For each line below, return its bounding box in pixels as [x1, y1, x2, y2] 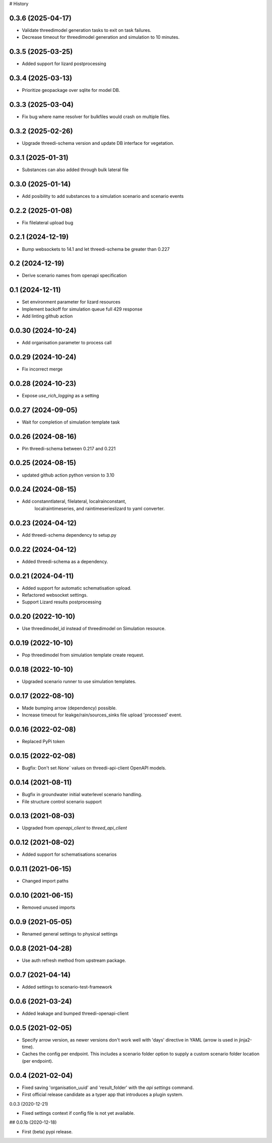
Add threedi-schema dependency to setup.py [22, 532, 117, 538]
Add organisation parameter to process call [22, 340, 112, 346]
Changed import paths [22, 878, 69, 884]
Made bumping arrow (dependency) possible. [22, 705, 117, 711]
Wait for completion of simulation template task [22, 419, 120, 425]
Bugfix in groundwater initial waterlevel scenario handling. [22, 792, 143, 798]
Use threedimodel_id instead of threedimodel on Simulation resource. [22, 626, 166, 632]
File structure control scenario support [22, 798, 102, 805]
